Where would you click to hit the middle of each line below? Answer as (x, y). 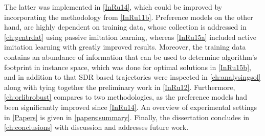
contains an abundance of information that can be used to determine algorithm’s (131, 56)
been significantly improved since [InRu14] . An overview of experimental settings (131, 107)
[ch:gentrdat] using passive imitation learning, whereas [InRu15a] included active (130, 37)
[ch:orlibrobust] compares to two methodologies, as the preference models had (126, 97)
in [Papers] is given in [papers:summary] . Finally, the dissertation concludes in (127, 117)
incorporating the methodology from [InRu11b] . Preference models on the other (129, 17)
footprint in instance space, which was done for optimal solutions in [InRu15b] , (128, 67)
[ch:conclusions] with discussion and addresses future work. (96, 127)
